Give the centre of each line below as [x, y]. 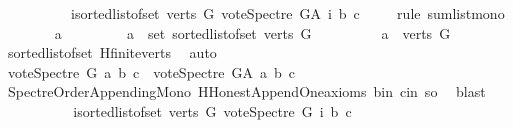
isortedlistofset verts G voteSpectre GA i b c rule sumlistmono [287, 13]
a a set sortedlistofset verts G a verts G [252, 32]
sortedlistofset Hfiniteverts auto [112, 52]
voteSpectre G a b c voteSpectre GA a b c [151, 71]
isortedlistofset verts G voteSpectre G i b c [212, 110]
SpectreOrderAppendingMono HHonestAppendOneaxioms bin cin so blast [246, 91]
